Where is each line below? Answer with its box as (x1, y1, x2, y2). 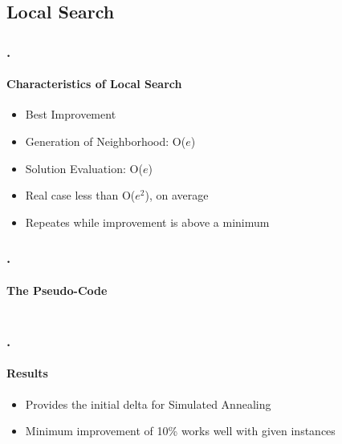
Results (6, 365, 48, 381)
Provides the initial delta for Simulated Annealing (25, 395, 271, 412)
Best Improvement (25, 106, 116, 123)
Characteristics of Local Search (6, 75, 182, 92)
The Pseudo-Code (6, 281, 108, 298)
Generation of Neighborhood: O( (25, 133, 186, 150)
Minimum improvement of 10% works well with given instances (25, 422, 336, 439)
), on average (145, 187, 209, 204)
